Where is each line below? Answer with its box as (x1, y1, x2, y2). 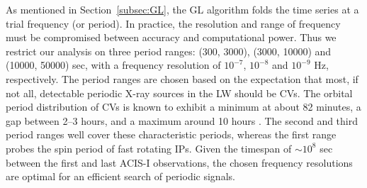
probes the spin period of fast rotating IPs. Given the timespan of (6, 140, 292, 155)
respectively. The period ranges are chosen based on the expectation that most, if (6, 71, 358, 86)
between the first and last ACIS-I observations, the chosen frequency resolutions (6, 155, 353, 170)
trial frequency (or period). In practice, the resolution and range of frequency (6, 16, 341, 31)
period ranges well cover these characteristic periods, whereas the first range (6, 127, 337, 142)
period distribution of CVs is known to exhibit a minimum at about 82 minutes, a (6, 99, 361, 114)
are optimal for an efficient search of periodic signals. (6, 169, 235, 184)
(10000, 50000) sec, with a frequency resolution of (6, 57, 221, 72)
